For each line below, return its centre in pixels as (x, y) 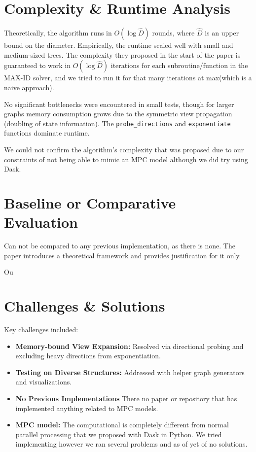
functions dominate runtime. (47, 133)
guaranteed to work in (37, 65)
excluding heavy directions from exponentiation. (88, 356)
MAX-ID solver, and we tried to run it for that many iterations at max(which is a (128, 78)
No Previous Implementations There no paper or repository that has (126, 398)
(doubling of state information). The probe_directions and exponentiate (117, 123)
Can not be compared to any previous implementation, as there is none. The (120, 246)
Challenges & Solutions (85, 306)
